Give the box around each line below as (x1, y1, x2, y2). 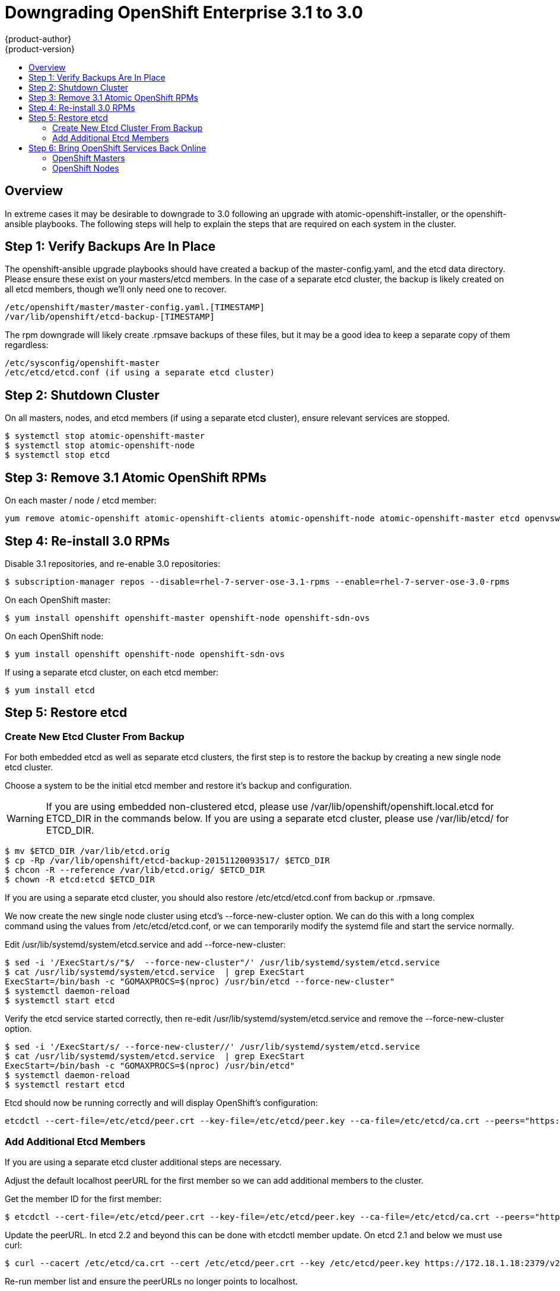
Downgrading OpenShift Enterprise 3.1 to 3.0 (5, 2, 363, 23)
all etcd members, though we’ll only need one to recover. (5, 284, 227, 295)
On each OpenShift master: (5, 594, 111, 605)
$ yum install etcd (5, 685, 95, 695)
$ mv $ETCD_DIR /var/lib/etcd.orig (5, 846, 170, 856)
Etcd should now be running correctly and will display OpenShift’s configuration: (5, 1098, 318, 1108)
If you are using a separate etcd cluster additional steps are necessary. (5, 1156, 282, 1167)
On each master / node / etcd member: (5, 495, 157, 506)
